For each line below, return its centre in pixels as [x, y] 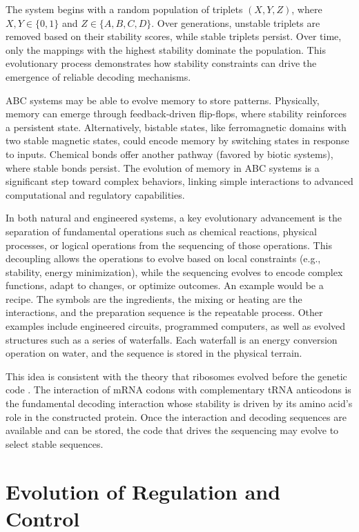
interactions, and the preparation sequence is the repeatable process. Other [164, 312]
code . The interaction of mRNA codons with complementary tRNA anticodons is [178, 390]
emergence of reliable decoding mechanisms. [98, 76]
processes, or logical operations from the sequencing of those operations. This [169, 245]
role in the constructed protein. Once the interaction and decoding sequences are [176, 416]
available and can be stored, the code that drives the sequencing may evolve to [172, 430]
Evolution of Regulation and [143, 491]
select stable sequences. [55, 443]
